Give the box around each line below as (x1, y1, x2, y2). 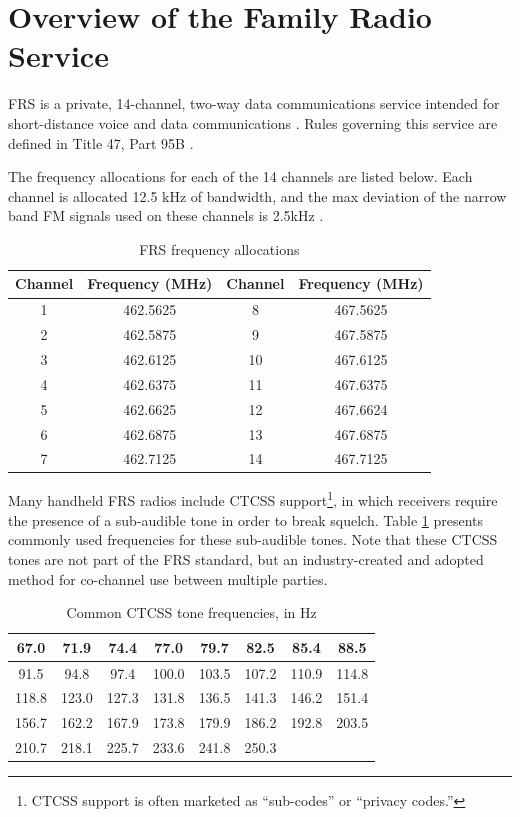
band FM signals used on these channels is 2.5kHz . (8, 205, 324, 226)
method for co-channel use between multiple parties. (8, 568, 328, 589)
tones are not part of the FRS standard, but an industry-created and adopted (8, 548, 484, 569)
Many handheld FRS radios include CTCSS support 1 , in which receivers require (8, 487, 498, 511)
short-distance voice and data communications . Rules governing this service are (8, 112, 498, 133)
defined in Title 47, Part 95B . (8, 132, 194, 153)
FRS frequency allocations (139, 238, 300, 259)
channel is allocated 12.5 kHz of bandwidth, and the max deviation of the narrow (8, 185, 507, 206)
